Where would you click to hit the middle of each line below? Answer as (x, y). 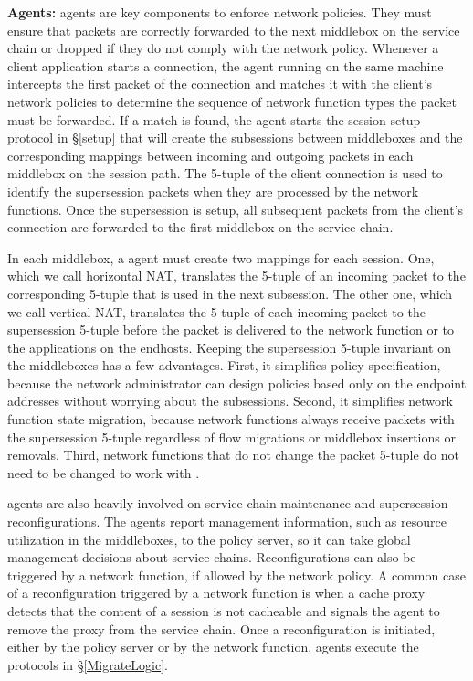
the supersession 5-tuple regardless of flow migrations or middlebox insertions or (231, 436)
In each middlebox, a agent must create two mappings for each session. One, (221, 257)
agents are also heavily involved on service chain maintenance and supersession (228, 503)
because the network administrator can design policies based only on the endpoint (237, 383)
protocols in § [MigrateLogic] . (88, 664)
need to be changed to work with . (104, 472)
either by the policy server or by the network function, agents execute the (213, 647)
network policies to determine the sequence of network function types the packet (232, 101)
